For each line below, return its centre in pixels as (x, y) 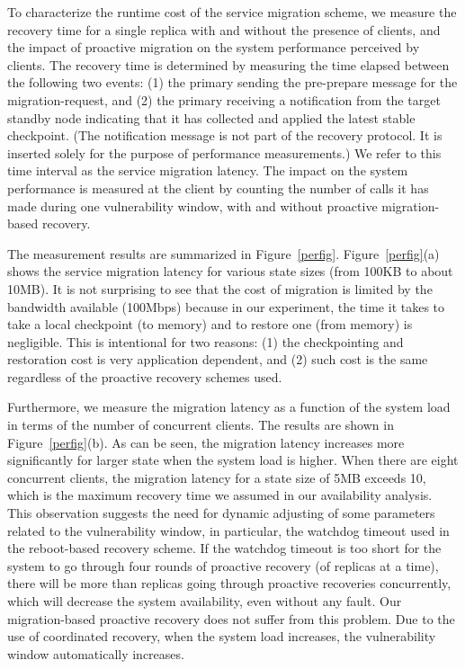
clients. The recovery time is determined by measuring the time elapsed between (228, 64)
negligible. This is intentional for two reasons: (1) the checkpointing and (206, 341)
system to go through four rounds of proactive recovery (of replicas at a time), (223, 565)
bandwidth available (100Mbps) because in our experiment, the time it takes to (226, 306)
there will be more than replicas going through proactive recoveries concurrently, (229, 583)
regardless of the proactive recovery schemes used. (145, 376)
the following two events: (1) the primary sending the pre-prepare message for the (232, 82)
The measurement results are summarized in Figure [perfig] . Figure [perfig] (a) (224, 253)
